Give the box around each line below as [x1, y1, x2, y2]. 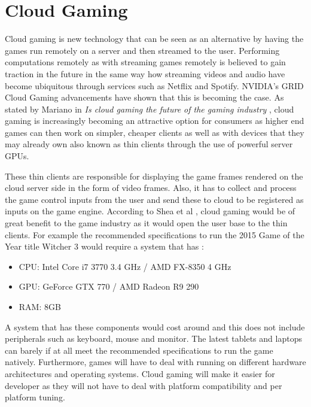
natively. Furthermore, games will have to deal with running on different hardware [5, 356, 306, 368]
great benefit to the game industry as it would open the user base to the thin [5, 217, 288, 229]
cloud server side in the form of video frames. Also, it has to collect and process [5, 181, 297, 194]
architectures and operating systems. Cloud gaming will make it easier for [5, 367, 275, 379]
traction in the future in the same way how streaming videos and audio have [5, 67, 285, 80]
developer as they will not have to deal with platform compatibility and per [5, 379, 282, 391]
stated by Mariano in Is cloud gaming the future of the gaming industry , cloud [5, 102, 294, 115]
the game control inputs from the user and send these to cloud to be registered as [5, 193, 304, 205]
